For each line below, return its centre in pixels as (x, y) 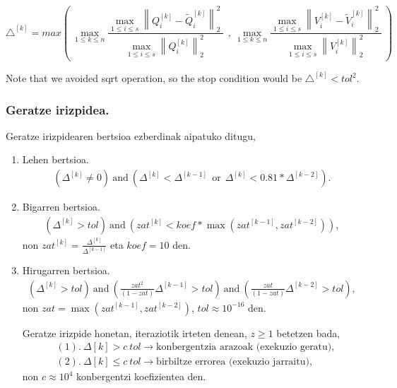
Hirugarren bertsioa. (66, 270)
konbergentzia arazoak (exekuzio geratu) (244, 347)
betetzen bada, (308, 333)
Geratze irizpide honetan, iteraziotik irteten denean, (135, 333)
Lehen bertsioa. (55, 159)
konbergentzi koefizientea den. (141, 376)
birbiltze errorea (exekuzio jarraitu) (233, 362)
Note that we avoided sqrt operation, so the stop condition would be (154, 78)
